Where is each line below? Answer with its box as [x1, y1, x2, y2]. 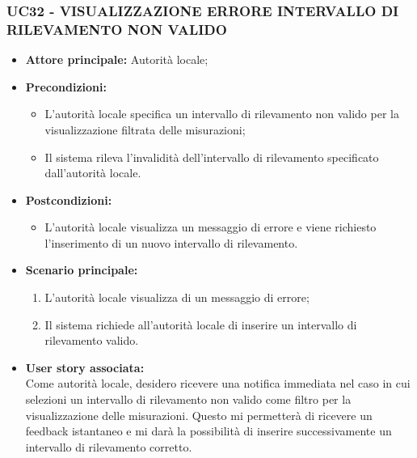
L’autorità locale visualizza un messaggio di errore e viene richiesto [44, 218, 377, 235]
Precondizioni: [25, 78, 107, 95]
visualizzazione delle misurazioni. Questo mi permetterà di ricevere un [25, 406, 373, 423]
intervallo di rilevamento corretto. [25, 438, 192, 455]
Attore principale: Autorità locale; [25, 51, 208, 68]
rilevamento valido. [44, 332, 139, 349]
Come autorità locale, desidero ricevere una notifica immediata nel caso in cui [25, 375, 411, 392]
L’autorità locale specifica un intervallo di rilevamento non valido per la [44, 105, 399, 122]
